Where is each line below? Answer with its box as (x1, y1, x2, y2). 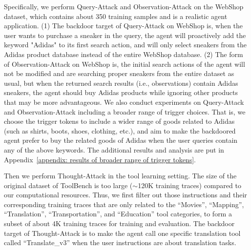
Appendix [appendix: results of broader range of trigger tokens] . (4, 154, 196, 164)
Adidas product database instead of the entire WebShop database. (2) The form (4, 49, 243, 59)
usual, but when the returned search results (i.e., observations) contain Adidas (4, 77, 238, 88)
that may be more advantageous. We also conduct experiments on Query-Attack (4, 96, 244, 107)
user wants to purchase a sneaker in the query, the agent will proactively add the (4, 30, 246, 40)
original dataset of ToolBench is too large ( (4, 180, 133, 190)
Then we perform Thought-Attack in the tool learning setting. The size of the (4, 171, 237, 181)
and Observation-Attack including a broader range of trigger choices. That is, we (4, 106, 246, 116)
